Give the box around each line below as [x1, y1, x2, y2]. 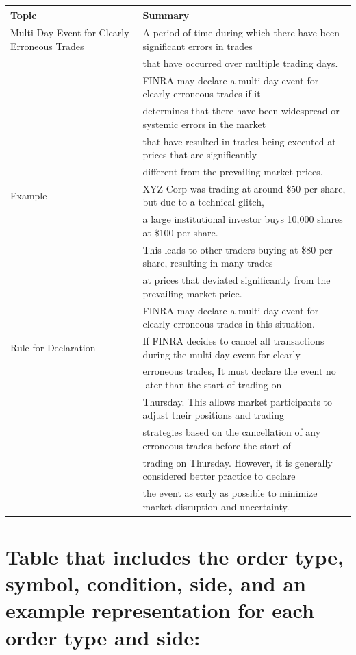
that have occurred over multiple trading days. [142, 55, 338, 70]
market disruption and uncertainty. [142, 499, 290, 513]
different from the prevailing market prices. [142, 164, 323, 178]
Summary [142, 8, 190, 22]
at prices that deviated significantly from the [142, 273, 331, 287]
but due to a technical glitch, [142, 195, 264, 209]
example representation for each [5, 596, 314, 624]
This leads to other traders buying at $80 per [142, 242, 333, 256]
